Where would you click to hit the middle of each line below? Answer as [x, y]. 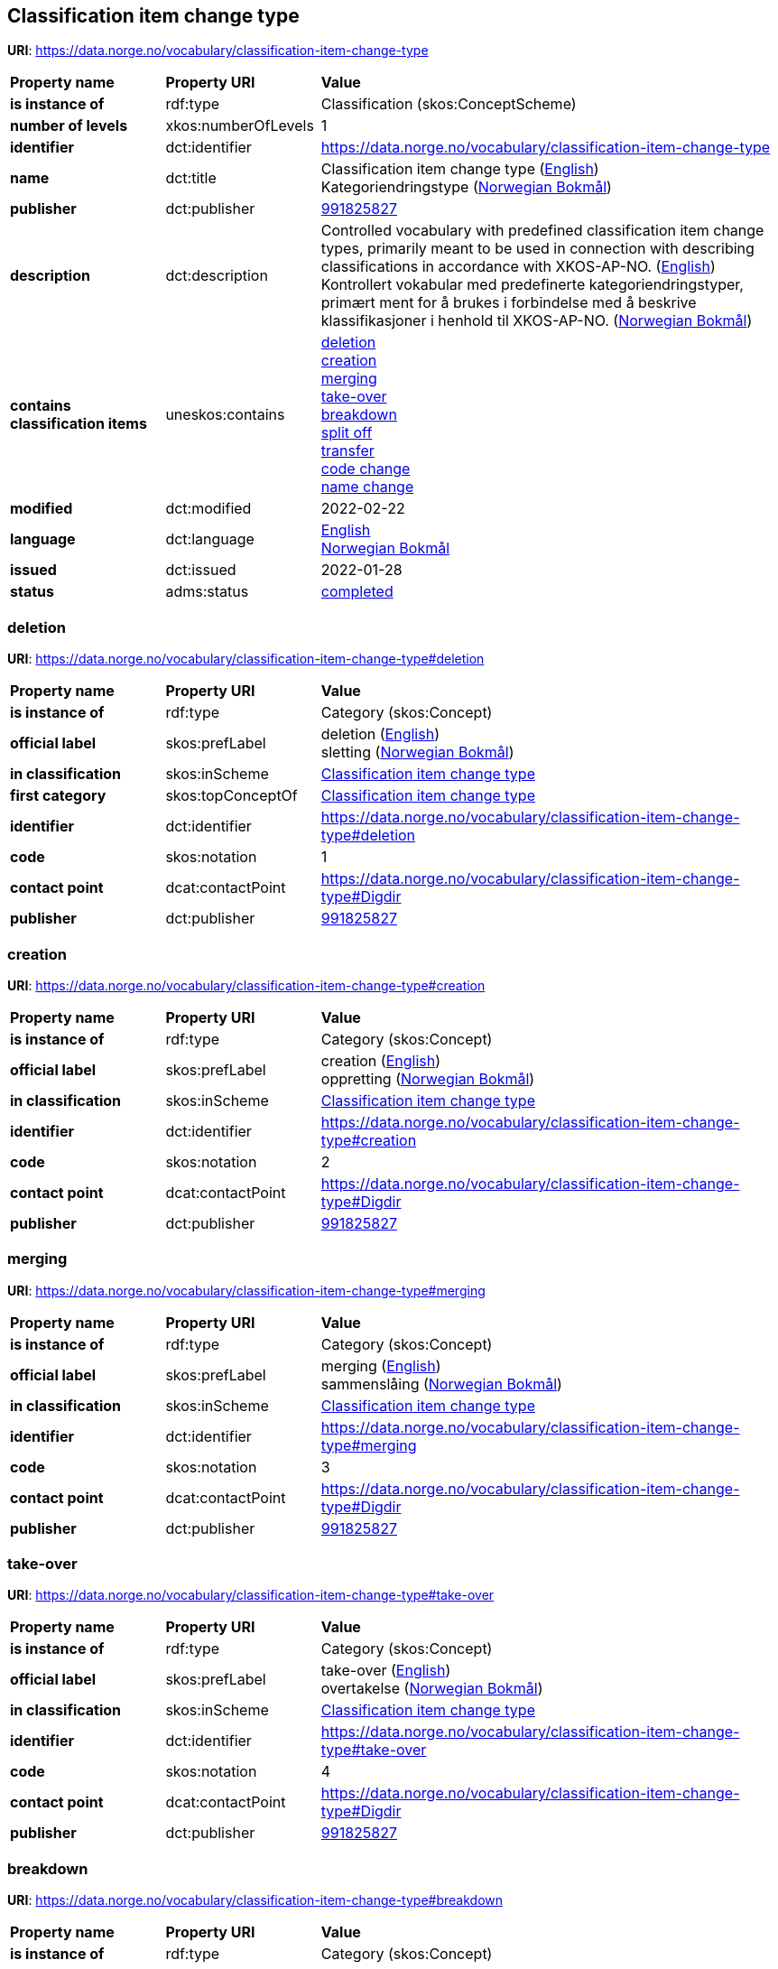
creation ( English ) [381, 1060]
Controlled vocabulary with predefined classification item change [542, 231]
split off [347, 433]
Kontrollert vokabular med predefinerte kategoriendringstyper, [532, 285]
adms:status [207, 592]
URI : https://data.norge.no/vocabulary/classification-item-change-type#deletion [246, 659]
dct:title [191, 178]
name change [367, 487]
